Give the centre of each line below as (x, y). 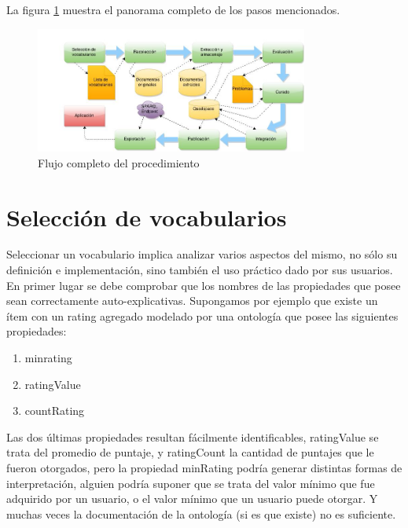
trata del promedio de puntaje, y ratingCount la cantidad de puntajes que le (190, 452)
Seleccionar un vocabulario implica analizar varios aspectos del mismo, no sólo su (202, 254)
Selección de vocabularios (147, 216)
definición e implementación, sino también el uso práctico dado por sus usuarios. (200, 270)
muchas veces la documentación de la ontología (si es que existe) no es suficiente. (201, 513)
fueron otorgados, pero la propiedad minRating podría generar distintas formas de (204, 467)
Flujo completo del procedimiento (119, 162)
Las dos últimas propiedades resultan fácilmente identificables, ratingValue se (193, 436)
